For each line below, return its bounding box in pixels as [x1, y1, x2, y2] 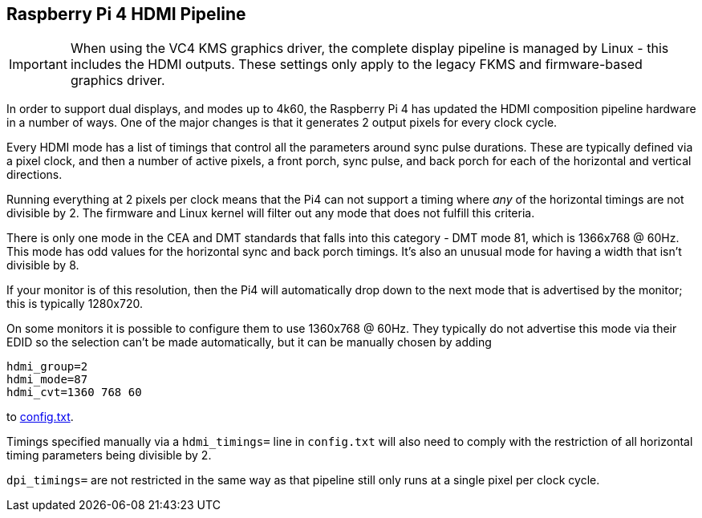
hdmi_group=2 [6, 360, 88, 374]
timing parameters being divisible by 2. [6, 448, 212, 463]
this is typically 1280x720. [6, 297, 143, 311]
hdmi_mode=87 [6, 373, 88, 386]
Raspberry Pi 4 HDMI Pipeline [6, 4, 246, 24]
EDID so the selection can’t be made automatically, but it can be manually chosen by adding [6, 335, 492, 350]
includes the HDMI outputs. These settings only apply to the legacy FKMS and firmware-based [70, 56, 643, 73]
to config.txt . [6, 410, 74, 424]
